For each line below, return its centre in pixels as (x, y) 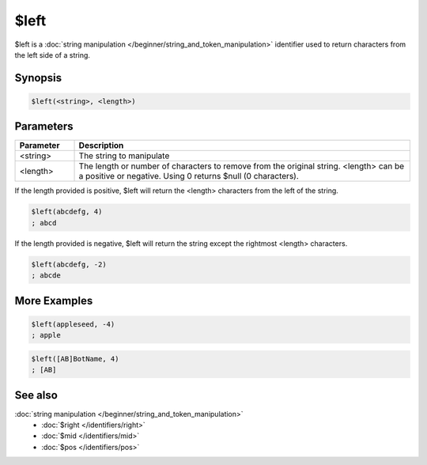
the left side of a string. (53, 55)
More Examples (54, 301)
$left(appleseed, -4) (73, 324)
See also (36, 395)
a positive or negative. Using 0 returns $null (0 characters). (189, 176)
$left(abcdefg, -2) (69, 264)
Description (101, 146)
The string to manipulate (124, 156)
